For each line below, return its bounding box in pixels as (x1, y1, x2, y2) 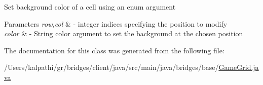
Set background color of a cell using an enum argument (4, 2, 176, 12)
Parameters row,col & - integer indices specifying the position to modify (4, 18, 228, 29)
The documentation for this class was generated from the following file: (4, 45, 224, 55)
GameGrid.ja (218, 62, 259, 72)
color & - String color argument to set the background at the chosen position (4, 28, 243, 39)
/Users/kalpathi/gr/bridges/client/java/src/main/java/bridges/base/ (4, 62, 219, 72)
